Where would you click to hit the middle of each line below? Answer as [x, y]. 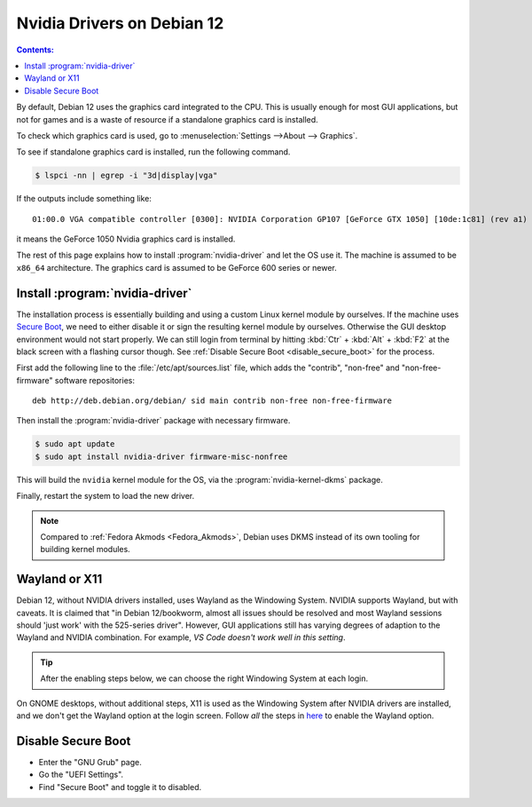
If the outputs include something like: [84, 199]
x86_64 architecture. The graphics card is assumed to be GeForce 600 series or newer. [176, 267]
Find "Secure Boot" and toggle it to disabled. [120, 787]
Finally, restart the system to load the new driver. [106, 496]
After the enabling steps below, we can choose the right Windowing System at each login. [204, 678]
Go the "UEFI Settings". [81, 775]
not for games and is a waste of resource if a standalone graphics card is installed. [167, 119]
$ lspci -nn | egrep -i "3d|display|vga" [126, 176]
